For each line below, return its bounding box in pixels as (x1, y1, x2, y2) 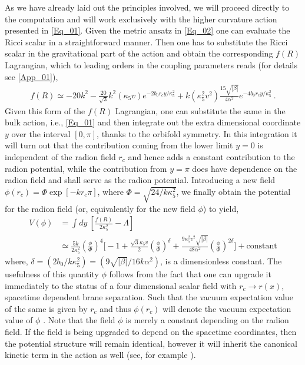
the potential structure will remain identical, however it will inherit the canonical (5, 337, 297, 349)
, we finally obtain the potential (176, 185, 291, 197)
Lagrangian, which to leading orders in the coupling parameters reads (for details (5, 58, 298, 71)
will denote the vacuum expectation (163, 302, 291, 314)
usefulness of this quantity (5, 267, 99, 280)
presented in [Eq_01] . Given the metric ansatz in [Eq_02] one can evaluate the (5, 24, 290, 36)
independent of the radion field (5, 150, 116, 162)
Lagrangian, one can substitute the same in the (115, 104, 286, 117)
